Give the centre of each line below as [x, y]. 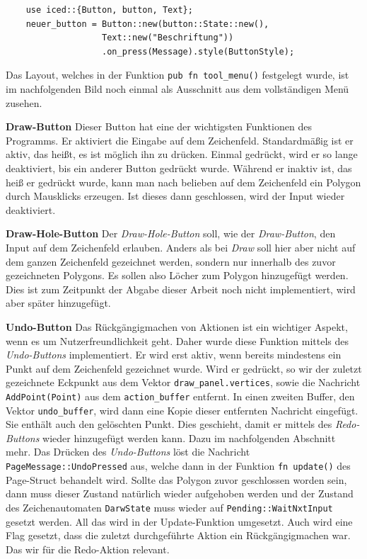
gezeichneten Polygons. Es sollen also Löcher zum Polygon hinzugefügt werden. [177, 275]
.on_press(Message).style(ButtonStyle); [198, 51]
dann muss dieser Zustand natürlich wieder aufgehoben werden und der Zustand [180, 493]
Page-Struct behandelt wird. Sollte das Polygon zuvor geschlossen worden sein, [176, 479]
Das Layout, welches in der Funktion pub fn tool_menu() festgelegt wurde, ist [177, 75]
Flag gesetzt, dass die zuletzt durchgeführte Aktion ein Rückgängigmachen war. [178, 535]
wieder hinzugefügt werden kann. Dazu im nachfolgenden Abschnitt [189, 437]
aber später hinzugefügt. [58, 303]
